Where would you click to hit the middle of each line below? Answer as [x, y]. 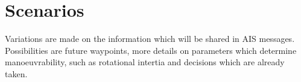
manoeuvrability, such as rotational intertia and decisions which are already [145, 62]
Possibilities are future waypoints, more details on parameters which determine [151, 50]
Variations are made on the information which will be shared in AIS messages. [150, 39]
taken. [16, 73]
